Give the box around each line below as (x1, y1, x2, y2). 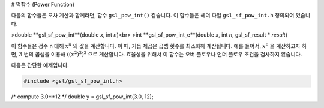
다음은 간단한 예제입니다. (11, 62, 69, 69)
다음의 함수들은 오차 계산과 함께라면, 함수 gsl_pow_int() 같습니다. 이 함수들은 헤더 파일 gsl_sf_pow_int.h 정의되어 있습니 (11, 12, 311, 19)
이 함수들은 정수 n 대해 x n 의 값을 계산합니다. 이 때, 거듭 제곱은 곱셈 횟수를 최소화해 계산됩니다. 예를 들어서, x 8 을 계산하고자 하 (11, 41, 307, 49)
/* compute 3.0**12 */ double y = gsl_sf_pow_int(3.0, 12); (11, 93, 154, 100)
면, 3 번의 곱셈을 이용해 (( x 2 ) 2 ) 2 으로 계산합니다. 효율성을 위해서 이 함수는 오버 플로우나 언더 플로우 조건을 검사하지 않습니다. (11, 50, 302, 58)
